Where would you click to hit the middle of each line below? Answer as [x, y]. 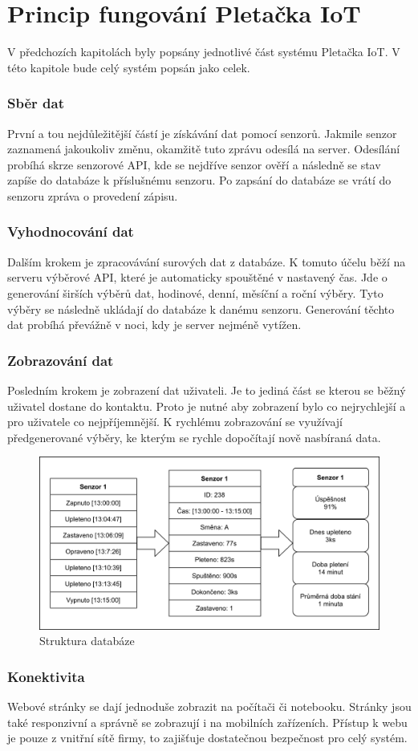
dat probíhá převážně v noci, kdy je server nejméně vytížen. [154, 325]
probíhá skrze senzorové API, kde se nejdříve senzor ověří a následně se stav [194, 164]
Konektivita [46, 676]
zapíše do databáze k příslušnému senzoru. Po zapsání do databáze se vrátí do [199, 180]
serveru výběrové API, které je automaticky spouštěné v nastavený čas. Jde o [197, 277]
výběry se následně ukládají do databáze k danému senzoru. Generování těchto [201, 309]
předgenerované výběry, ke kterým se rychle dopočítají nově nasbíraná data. [194, 437]
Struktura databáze [87, 641]
